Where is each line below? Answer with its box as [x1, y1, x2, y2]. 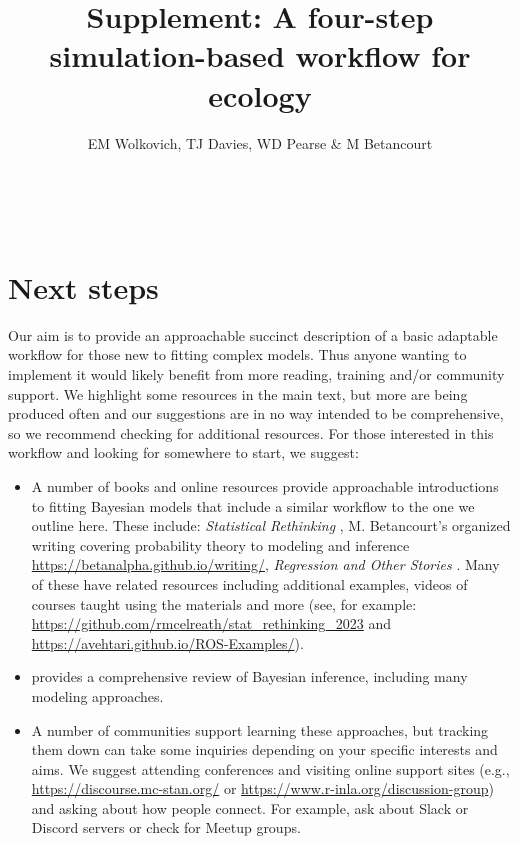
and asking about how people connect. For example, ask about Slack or [31, 797, 469, 818]
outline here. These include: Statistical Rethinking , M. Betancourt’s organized [31, 515, 511, 536]
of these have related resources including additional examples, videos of [31, 573, 468, 594]
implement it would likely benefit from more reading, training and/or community [8, 364, 505, 384]
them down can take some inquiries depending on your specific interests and [31, 739, 498, 760]
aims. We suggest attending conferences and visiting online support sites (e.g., [31, 758, 510, 779]
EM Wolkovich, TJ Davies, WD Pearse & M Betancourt [87, 132, 433, 153]
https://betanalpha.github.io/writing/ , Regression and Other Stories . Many [31, 554, 500, 575]
